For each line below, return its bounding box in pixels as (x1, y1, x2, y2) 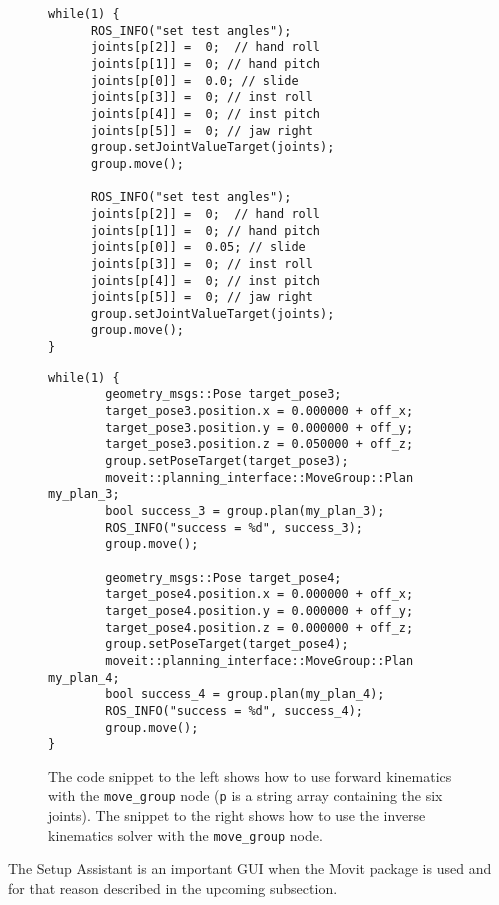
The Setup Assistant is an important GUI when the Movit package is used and (8, 858, 492, 879)
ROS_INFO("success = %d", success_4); (105, 703, 363, 718)
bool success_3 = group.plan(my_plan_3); (105, 504, 385, 519)
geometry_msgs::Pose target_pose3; (105, 387, 342, 402)
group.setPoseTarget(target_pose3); (105, 454, 349, 469)
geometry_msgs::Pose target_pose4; (105, 570, 342, 585)
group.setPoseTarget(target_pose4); (105, 637, 349, 652)
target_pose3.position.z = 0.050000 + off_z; (105, 437, 414, 452)
